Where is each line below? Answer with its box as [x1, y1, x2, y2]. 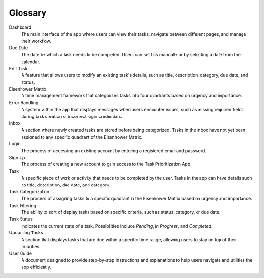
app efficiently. [21, 264, 51, 270]
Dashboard [9, 24, 32, 30]
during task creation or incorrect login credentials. [21, 113, 122, 119]
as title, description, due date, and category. [21, 182, 110, 188]
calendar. [21, 59, 40, 65]
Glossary [9, 7, 47, 18]
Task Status [9, 216, 33, 222]
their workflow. [21, 38, 51, 44]
